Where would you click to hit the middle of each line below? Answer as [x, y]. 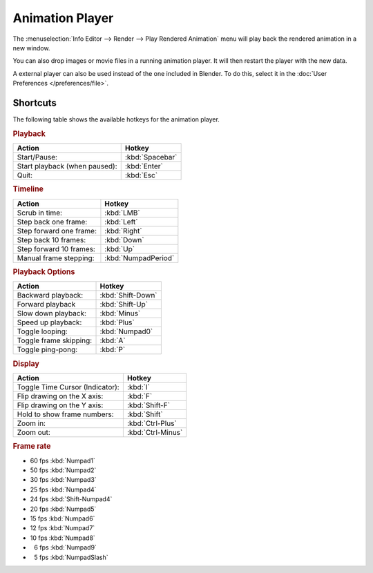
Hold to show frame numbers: [65, 414]
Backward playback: [50, 295]
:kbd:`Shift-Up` [124, 304]
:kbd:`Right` [123, 231]
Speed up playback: [49, 322]
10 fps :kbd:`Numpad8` [63, 538]
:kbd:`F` [140, 396]
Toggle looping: [42, 331]
